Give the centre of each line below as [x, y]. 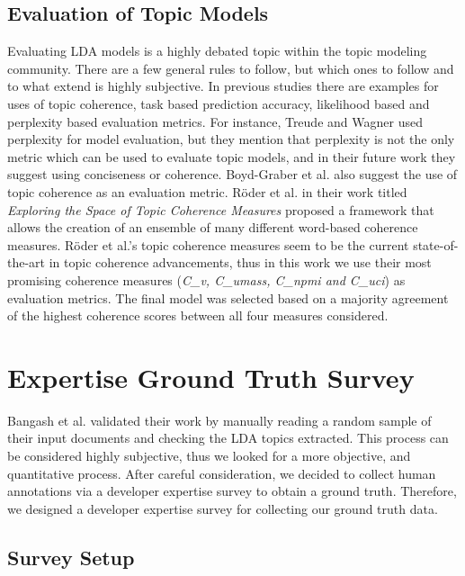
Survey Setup [71, 557]
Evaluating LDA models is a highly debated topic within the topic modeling [217, 51]
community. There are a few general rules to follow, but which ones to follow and [231, 68]
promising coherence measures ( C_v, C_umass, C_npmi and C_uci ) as [206, 279]
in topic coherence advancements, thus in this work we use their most [240, 262]
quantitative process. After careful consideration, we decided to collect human [222, 473]
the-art [27, 262]
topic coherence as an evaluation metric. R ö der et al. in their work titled [207, 191]
